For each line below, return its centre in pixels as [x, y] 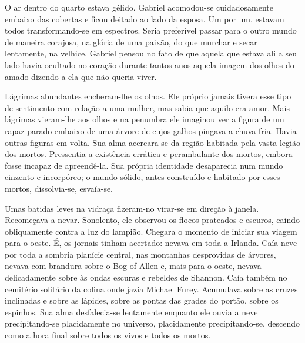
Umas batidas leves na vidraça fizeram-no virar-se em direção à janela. [132, 208]
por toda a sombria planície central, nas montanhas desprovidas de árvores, [140, 254]
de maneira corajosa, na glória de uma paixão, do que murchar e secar [131, 41]
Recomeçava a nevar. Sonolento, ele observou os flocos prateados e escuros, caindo [152, 220]
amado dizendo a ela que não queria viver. [81, 76]
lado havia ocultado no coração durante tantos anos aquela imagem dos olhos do [150, 64]
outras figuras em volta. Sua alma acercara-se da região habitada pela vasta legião [152, 142]
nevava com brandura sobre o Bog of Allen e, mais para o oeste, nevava [133, 266]
